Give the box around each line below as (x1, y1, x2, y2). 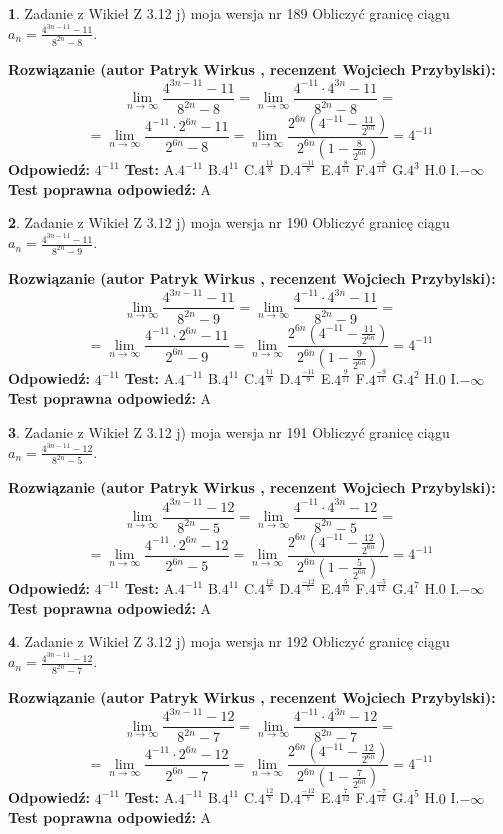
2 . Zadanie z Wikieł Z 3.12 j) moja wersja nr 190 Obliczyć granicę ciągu (8, 212, 450, 233)
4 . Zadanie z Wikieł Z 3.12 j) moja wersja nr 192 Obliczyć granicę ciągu (8, 631, 450, 652)
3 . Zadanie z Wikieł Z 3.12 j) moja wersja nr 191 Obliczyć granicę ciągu (8, 421, 450, 442)
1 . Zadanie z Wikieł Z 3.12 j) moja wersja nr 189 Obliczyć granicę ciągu (8, 3, 450, 23)
